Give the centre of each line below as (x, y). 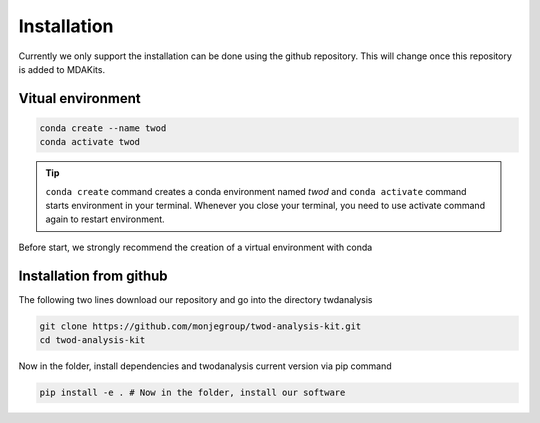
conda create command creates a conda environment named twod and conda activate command (256, 191)
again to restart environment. (105, 219)
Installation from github (93, 275)
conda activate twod (89, 142)
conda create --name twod (103, 128)
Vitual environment (79, 98)
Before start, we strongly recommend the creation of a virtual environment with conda (195, 247)
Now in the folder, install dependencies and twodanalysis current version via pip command (205, 366)
